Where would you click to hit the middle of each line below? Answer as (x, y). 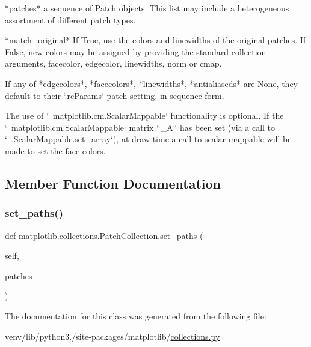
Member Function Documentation (113, 183)
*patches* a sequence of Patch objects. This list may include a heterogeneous (147, 8)
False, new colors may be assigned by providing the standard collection (136, 51)
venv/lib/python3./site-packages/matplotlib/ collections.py (112, 336)
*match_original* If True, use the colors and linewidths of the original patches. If (155, 40)
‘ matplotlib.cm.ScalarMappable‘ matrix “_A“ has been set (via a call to (140, 127)
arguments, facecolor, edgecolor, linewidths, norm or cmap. (113, 63)
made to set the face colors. (55, 150)
